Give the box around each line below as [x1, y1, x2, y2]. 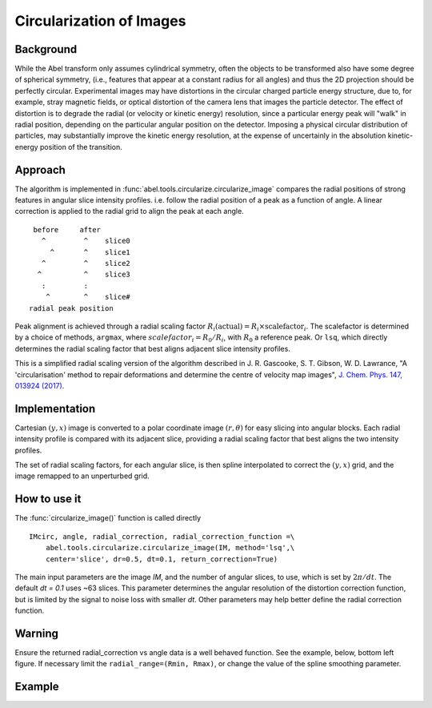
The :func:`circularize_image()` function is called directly [14, 513, 202, 523]
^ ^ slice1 [50, 247, 131, 256]
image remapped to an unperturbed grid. [14, 471, 150, 481]
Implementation [14, 401, 96, 416]
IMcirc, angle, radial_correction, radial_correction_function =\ [29, 532, 295, 541]
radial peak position [29, 304, 114, 312]
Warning [14, 626, 59, 640]
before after [33, 225, 102, 234]
